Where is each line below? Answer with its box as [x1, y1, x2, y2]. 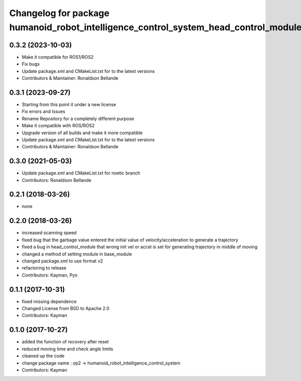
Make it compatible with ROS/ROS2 [22, 123, 95, 129]
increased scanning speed [22, 230, 77, 236]
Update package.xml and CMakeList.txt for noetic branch [22, 170, 140, 176]
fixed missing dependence [22, 298, 77, 304]
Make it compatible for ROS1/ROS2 [22, 54, 94, 60]
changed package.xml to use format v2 [22, 258, 103, 264]
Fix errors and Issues [22, 109, 65, 115]
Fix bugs [22, 61, 40, 67]
